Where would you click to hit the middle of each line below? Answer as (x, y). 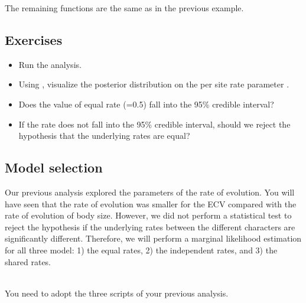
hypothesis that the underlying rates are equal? (104, 136)
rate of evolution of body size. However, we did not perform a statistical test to (148, 215)
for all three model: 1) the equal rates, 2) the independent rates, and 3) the (141, 250)
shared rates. (28, 261)
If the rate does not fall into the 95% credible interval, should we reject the (154, 124)
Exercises (34, 39)
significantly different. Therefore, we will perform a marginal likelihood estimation (153, 238)
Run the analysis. (50, 64)
